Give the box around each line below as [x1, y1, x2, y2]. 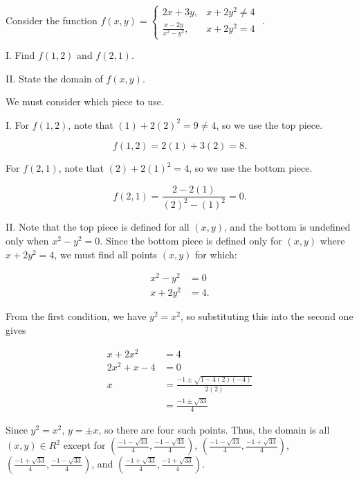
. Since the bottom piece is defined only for [100, 233, 282, 248]
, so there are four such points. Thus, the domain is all [98, 423, 330, 437]
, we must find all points [54, 247, 158, 261]
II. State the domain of [6, 71, 103, 85]
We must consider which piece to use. [6, 94, 164, 109]
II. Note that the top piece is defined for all [6, 220, 190, 234]
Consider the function [6, 13, 98, 28]
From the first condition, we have [6, 309, 147, 323]
